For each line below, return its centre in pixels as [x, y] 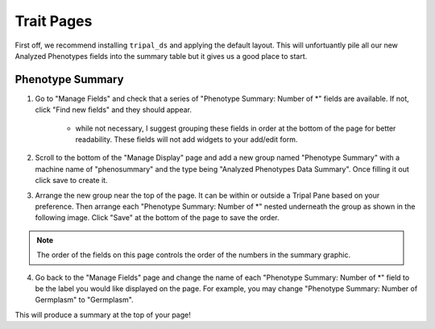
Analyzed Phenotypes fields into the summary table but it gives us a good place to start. [161, 56]
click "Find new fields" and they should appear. [114, 110]
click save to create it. [71, 181]
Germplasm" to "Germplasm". [84, 300]
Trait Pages [54, 21]
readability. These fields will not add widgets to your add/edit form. [186, 140]
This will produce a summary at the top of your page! [103, 314]
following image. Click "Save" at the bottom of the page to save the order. [157, 218]
